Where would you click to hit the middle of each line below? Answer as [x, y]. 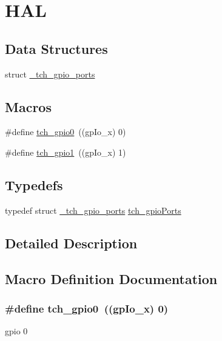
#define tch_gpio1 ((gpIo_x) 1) [66, 152]
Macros [28, 106]
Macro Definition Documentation [111, 278]
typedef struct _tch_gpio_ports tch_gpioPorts [93, 210]
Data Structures [56, 48]
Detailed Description [71, 243]
